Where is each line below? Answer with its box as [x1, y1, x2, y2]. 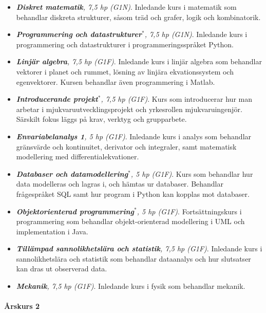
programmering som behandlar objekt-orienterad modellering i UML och [16, 216, 245, 227]
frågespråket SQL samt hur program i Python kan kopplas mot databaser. [16, 188, 250, 199]
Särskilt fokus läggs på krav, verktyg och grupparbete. [16, 114, 187, 124]
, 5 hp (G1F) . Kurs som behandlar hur [130, 168, 253, 179]
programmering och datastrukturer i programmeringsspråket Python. [16, 39, 234, 49]
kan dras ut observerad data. [16, 263, 107, 274]
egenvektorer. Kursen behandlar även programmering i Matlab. [16, 76, 215, 87]
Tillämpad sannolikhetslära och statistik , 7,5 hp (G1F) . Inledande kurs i [16, 243, 262, 254]
